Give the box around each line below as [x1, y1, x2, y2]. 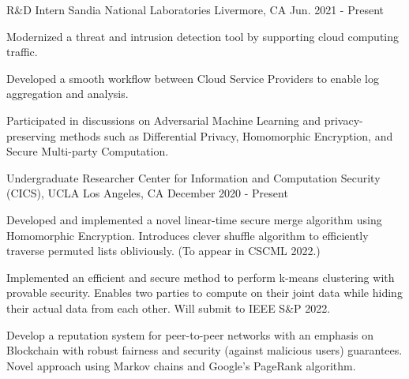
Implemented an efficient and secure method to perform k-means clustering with [6, 268, 395, 285]
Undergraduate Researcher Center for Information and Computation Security [6, 169, 381, 186]
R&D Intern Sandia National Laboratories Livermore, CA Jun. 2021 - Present [6, 2, 385, 17]
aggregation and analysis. [6, 85, 129, 102]
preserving [6, 127, 56, 144]
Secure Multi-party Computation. [6, 143, 169, 159]
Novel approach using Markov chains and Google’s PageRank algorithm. [6, 357, 356, 373]
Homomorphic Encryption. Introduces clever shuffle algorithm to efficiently [6, 227, 369, 243]
